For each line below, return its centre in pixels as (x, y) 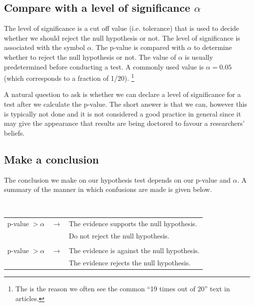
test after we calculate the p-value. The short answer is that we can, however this (126, 104)
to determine (213, 47)
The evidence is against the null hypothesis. (134, 250)
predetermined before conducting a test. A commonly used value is (104, 66)
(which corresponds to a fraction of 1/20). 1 (69, 77)
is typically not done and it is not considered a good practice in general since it (123, 113)
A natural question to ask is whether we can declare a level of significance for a (122, 94)
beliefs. (14, 132)
